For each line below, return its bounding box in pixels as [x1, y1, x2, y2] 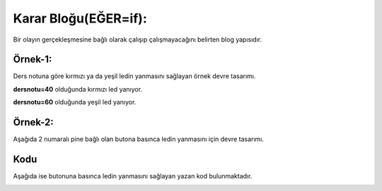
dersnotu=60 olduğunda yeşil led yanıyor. [13, 98, 137, 106]
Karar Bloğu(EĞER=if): [13, 11, 148, 26]
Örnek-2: [13, 116, 54, 128]
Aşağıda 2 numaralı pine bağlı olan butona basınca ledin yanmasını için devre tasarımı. [13, 135, 265, 144]
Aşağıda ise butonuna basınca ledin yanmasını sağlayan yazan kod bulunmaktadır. [13, 172, 253, 180]
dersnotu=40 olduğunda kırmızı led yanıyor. [13, 85, 143, 93]
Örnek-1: [13, 54, 52, 66]
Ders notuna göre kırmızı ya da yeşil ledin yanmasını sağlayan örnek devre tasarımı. [13, 72, 256, 80]
